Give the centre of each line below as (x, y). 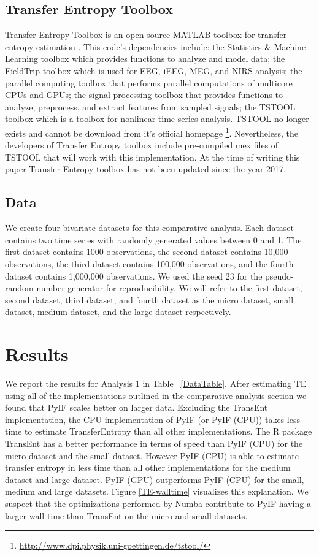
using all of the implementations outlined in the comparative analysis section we (156, 395)
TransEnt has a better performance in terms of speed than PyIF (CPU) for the (154, 444)
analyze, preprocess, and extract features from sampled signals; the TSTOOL (150, 106)
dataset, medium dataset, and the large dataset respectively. (118, 312)
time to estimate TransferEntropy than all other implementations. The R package (159, 431)
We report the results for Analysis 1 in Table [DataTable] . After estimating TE (156, 383)
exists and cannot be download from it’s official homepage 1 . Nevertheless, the (152, 132)
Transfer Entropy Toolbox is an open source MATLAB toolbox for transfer (146, 35)
